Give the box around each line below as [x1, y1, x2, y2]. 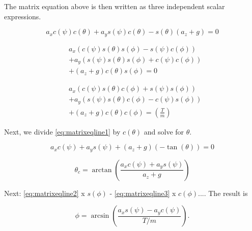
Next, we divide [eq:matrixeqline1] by [4, 126, 121, 137]
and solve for [144, 126, 184, 137]
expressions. [4, 11, 41, 21]
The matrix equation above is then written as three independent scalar [4, 1, 225, 11]
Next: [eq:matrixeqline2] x [4, 187, 85, 198]
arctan [92, 166, 112, 174]
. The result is [204, 187, 248, 198]
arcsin [91, 212, 109, 220]
